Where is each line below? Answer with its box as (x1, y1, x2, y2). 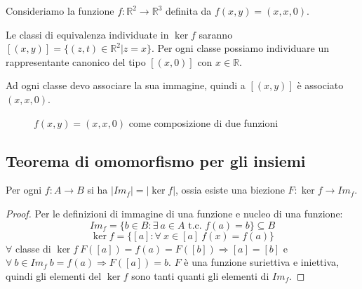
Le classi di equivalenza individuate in (6, 27, 169, 41)
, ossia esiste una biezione (175, 182, 285, 197)
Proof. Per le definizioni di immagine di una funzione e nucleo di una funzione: (6, 206, 343, 220)
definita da (165, 4, 212, 18)
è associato (297, 78, 344, 93)
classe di (15, 241, 51, 255)
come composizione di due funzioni (128, 115, 279, 130)
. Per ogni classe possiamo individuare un (152, 41, 329, 55)
